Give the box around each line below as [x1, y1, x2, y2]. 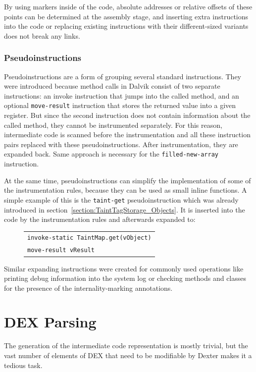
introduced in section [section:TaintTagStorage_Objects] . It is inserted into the [4, 204, 245, 214]
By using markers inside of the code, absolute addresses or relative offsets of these [4, 1, 253, 11]
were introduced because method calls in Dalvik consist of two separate [4, 81, 220, 91]
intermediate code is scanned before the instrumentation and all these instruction [4, 129, 251, 140]
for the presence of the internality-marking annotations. [4, 282, 173, 293]
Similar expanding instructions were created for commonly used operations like [4, 263, 244, 273]
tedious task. [4, 360, 43, 370]
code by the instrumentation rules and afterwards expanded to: [4, 214, 196, 224]
